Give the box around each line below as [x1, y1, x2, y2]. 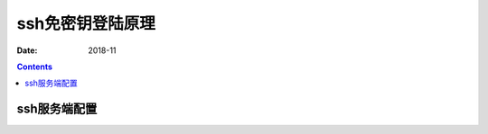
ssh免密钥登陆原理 [16, 13, 155, 33]
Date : [16, 45, 38, 56]
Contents [16, 61, 53, 72]
